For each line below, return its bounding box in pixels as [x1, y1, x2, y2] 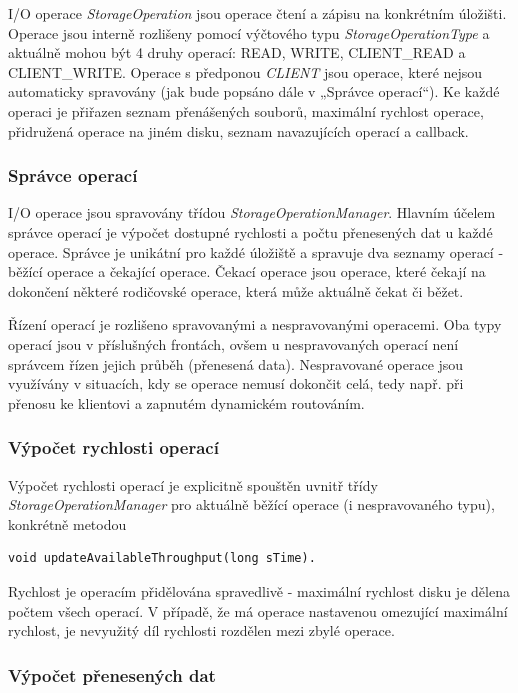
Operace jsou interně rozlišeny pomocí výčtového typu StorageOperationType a [8, 22, 490, 43]
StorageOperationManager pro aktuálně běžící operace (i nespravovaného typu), [8, 494, 495, 515]
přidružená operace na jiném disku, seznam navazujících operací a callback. [8, 120, 469, 141]
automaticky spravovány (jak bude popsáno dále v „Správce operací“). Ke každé [8, 81, 500, 102]
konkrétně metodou [8, 513, 127, 534]
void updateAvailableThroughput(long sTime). [8, 551, 316, 566]
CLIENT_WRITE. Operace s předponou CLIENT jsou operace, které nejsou [8, 61, 483, 82]
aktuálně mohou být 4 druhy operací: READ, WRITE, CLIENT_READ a [8, 42, 466, 63]
